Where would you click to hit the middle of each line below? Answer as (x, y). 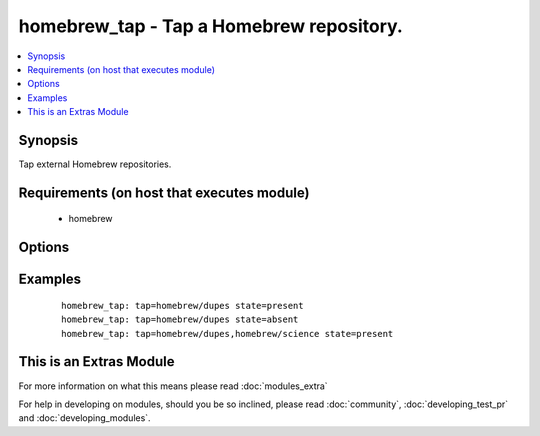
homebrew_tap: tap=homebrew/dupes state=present (182, 305)
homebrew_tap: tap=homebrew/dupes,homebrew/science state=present (227, 333)
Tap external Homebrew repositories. (95, 164)
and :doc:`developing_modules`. (84, 418)
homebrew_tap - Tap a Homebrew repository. (211, 26)
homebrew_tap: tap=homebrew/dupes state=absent (180, 319)
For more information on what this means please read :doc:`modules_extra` (173, 386)
